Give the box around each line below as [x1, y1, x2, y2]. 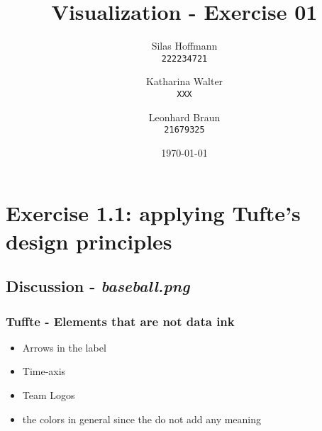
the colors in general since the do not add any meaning [22, 411, 262, 426]
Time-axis [22, 364, 66, 379]
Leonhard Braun [148, 109, 221, 124]
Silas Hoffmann [151, 38, 218, 53]
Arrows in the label [22, 340, 106, 354]
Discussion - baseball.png [6, 275, 190, 297]
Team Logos [22, 388, 75, 403]
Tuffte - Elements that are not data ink [6, 312, 235, 330]
